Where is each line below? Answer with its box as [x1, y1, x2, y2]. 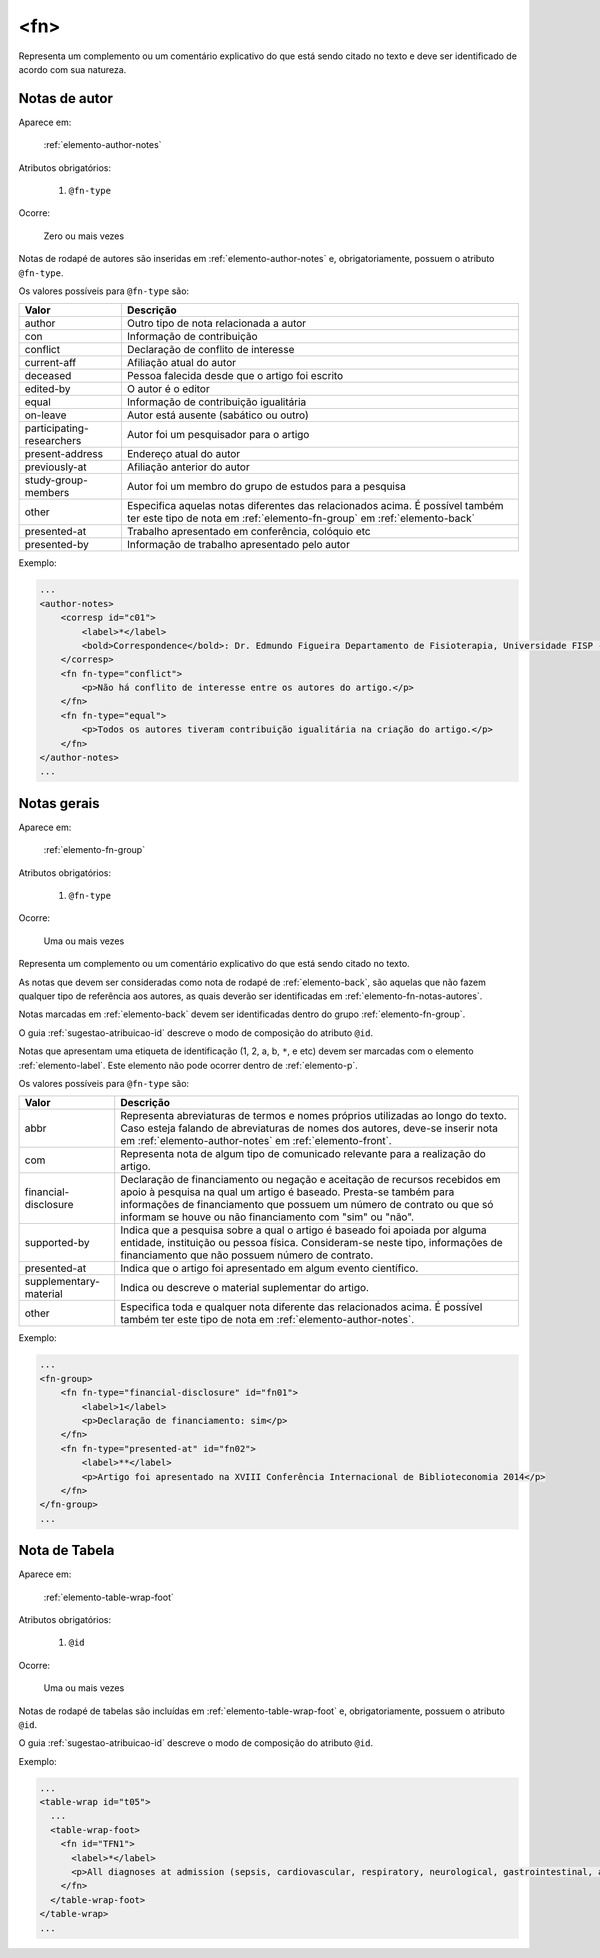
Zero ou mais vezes [43, 230, 125, 242]
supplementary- [24, 1275, 100, 1289]
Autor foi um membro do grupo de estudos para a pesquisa [126, 480, 407, 494]
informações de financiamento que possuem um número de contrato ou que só [120, 1198, 494, 1212]
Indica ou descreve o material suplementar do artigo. [120, 1281, 370, 1295]
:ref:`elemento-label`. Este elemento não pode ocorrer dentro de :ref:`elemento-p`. [18, 1059, 359, 1071]
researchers [24, 434, 82, 448]
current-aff [24, 356, 77, 370]
